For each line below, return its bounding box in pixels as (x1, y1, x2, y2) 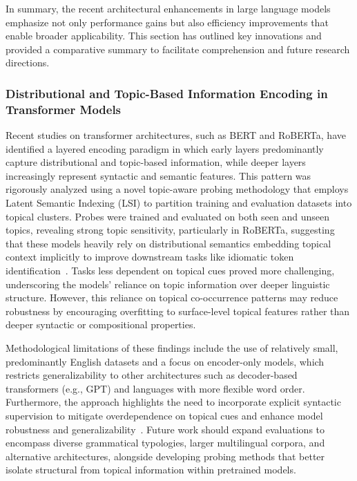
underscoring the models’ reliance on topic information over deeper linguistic (6, 276, 330, 291)
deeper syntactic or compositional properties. (6, 317, 196, 332)
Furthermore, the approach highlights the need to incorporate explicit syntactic (6, 395, 341, 409)
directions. (6, 55, 50, 70)
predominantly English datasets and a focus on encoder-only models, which (6, 354, 325, 368)
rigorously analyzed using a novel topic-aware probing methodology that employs (6, 182, 349, 196)
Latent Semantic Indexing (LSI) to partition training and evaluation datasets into (6, 196, 352, 210)
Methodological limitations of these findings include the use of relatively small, (6, 341, 338, 355)
